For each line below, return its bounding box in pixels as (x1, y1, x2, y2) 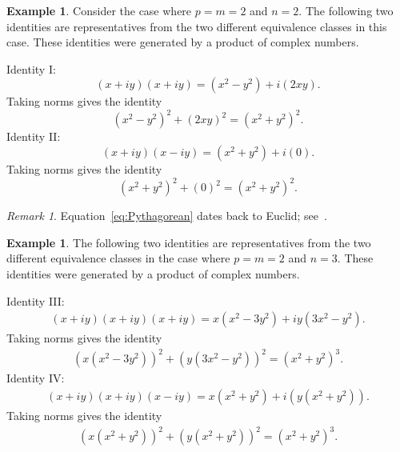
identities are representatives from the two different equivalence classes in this (6, 18, 387, 34)
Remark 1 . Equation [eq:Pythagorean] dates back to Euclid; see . (6, 207, 327, 224)
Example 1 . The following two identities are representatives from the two (6, 234, 371, 250)
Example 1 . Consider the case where (6, 2, 192, 18)
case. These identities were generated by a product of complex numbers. (6, 34, 359, 50)
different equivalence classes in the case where (6, 250, 230, 266)
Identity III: (6, 292, 65, 309)
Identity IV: (6, 370, 65, 386)
